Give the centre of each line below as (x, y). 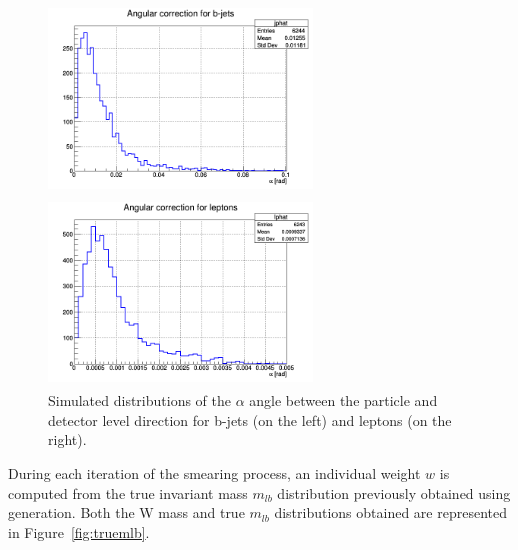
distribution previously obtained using (394, 492)
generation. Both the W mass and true (126, 512)
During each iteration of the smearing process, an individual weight (214, 472)
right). (67, 439)
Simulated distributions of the (140, 400)
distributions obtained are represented (390, 512)
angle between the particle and (343, 400)
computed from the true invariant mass (128, 492)
